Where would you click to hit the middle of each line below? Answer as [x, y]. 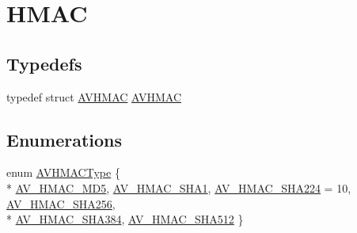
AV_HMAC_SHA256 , [61, 203]
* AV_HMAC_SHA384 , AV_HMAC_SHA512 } [125, 219]
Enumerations [65, 139]
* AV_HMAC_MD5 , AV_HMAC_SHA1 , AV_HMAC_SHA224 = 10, [179, 187]
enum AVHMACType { [63, 172]
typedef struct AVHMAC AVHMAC [94, 96]
